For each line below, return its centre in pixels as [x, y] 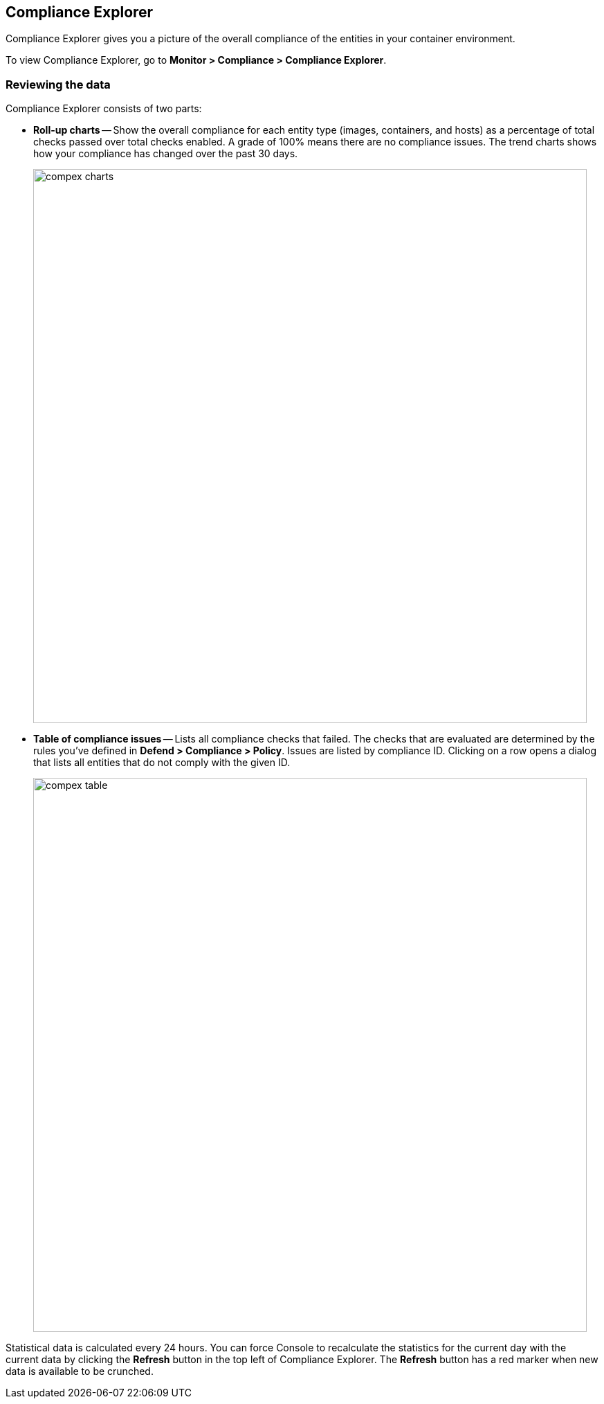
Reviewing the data [58, 84]
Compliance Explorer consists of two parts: [104, 109]
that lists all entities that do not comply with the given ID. [162, 763]
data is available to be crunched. [80, 1371]
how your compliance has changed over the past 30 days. [166, 154]
